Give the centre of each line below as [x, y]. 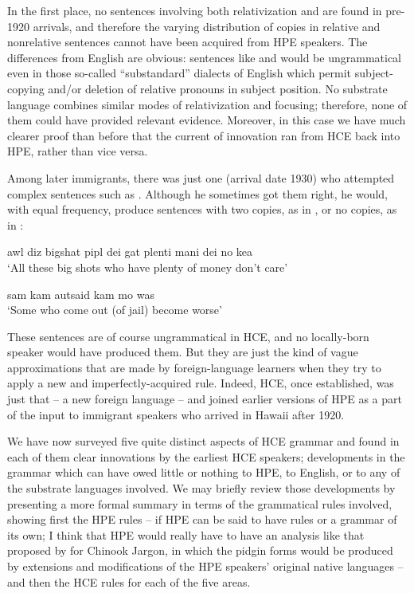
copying [26, 88]
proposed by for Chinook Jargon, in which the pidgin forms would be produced [200, 550]
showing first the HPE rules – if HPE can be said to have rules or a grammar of [202, 519]
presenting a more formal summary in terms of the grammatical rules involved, [200, 503]
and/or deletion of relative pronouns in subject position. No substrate [218, 88]
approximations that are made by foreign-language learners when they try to [194, 367]
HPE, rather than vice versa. [78, 151]
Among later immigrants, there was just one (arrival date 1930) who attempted [201, 177]
